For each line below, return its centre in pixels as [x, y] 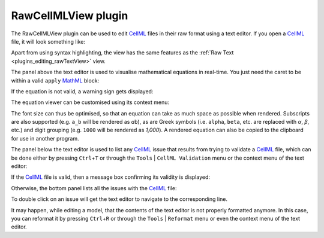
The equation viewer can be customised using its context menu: [90, 102]
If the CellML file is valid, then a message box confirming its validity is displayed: [110, 177]
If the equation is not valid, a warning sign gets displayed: [82, 91]
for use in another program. [45, 138]
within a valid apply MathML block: [55, 80]
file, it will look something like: [48, 41]
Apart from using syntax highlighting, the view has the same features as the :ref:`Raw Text [122, 53]
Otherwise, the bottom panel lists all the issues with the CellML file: [94, 188]
